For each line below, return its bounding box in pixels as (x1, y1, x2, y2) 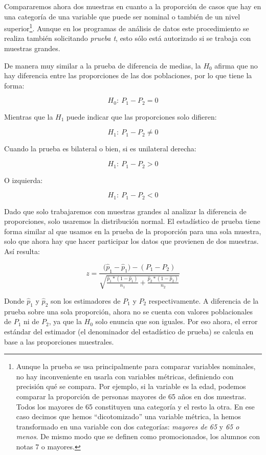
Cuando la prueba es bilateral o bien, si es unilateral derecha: (4, 143, 196, 154)
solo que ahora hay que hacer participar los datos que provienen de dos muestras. (4, 236, 259, 246)
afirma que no (214, 60, 258, 71)
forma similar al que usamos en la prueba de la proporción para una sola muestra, (4, 225, 261, 236)
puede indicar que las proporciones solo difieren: (66, 111, 217, 122)
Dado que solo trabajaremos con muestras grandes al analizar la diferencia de (4, 206, 247, 216)
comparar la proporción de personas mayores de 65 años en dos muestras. (16, 391, 247, 401)
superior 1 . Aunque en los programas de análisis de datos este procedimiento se (4, 21, 249, 33)
